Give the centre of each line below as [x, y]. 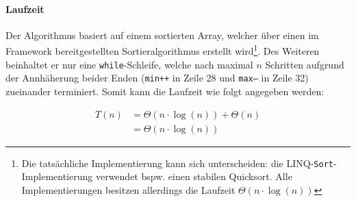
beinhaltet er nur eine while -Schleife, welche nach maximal [129, 64]
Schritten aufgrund [305, 64]
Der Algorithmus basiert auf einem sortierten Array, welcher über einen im [162, 35]
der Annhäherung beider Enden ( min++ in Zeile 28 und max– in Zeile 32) [157, 78]
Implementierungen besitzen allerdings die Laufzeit [128, 189]
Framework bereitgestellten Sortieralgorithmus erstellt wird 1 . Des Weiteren [163, 50]
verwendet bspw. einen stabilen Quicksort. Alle [194, 176]
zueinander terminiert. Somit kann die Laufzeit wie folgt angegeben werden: [165, 91]
